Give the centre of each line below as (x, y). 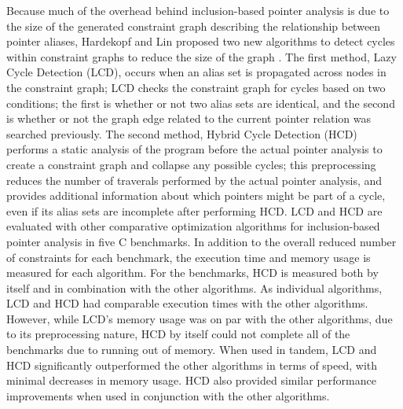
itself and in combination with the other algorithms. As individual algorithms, (194, 287)
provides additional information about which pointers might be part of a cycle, (196, 195)
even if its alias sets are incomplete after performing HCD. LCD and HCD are (194, 210)
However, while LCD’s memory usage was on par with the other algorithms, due (200, 318)
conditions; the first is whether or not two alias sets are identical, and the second (201, 103)
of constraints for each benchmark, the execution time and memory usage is (189, 257)
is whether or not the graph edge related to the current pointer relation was (189, 118)
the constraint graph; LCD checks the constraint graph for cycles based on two (196, 87)
